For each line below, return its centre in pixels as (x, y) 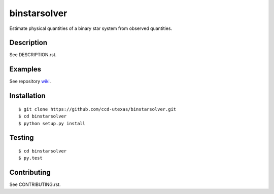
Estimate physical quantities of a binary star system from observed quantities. (91, 28)
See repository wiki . (30, 82)
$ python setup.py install (52, 123)
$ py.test (30, 158)
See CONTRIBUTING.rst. (35, 184)
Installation (27, 96)
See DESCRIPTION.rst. (33, 55)
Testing (22, 138)
